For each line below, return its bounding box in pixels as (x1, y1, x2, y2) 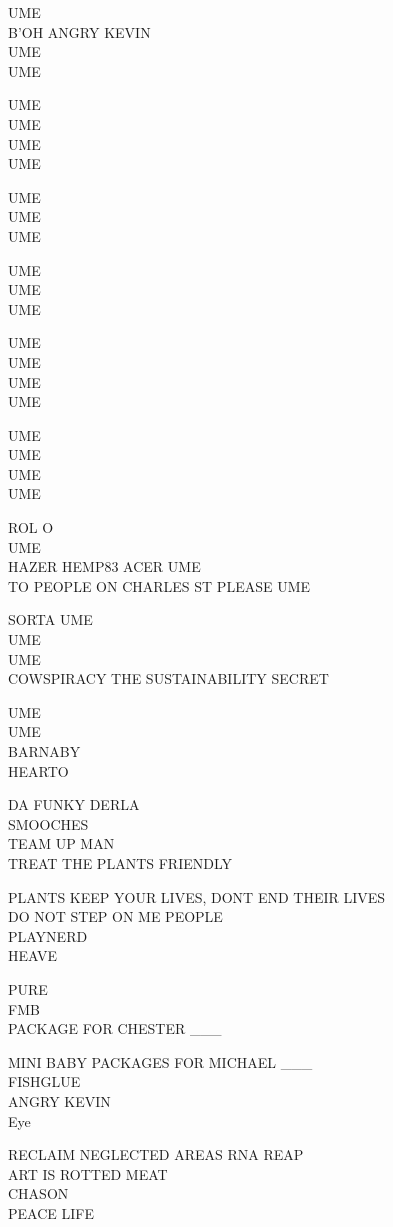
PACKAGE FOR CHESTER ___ (8, 1018, 222, 1039)
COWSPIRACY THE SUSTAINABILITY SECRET (8, 668, 329, 689)
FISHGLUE (8, 1071, 81, 1092)
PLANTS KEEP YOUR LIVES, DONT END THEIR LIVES (8, 886, 386, 907)
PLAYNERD (8, 925, 88, 946)
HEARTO (8, 760, 69, 781)
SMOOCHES (8, 813, 89, 834)
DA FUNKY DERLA (8, 794, 140, 815)
